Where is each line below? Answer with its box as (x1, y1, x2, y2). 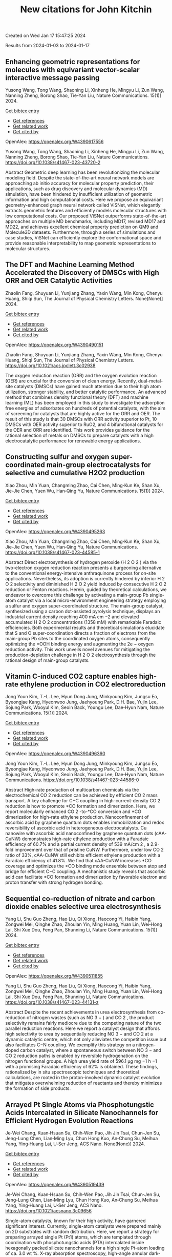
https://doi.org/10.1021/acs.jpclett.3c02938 (5, 362, 96, 369)
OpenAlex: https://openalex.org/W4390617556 (5, 138, 104, 145)
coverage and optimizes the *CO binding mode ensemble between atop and (5, 863, 166, 869)
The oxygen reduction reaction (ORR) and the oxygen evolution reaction (5, 372, 157, 378)
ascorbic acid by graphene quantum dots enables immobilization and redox (5, 819, 164, 826)
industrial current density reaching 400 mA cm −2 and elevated (5, 614, 139, 620)
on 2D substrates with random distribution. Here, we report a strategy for (5, 1229, 160, 1235)
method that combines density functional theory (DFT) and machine (5, 394, 148, 400)
